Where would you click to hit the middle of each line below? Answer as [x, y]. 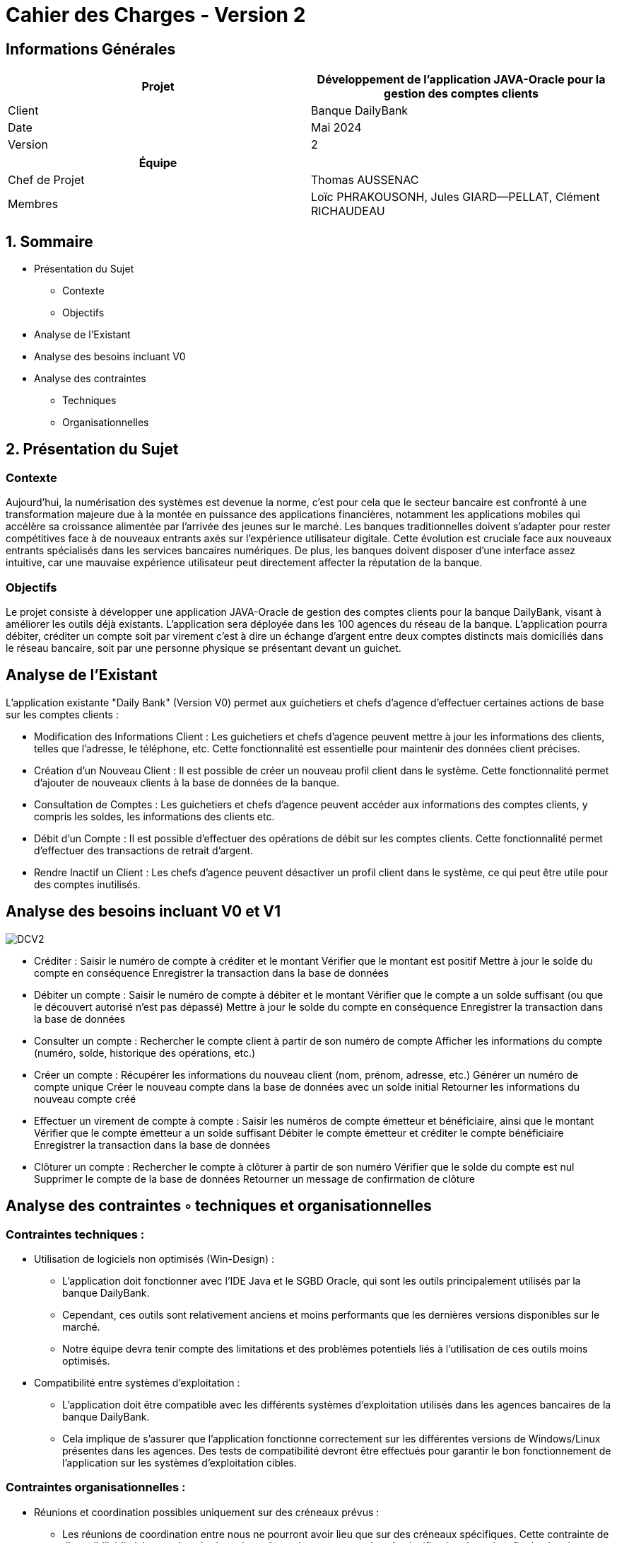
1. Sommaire [49, 241]
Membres [33, 204]
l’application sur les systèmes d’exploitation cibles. [180, 1462]
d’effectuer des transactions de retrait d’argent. [144, 850]
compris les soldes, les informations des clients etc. [154, 816]
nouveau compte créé [85, 1099]
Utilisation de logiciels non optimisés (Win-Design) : [154, 1258]
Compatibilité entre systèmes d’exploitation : [137, 1382]
